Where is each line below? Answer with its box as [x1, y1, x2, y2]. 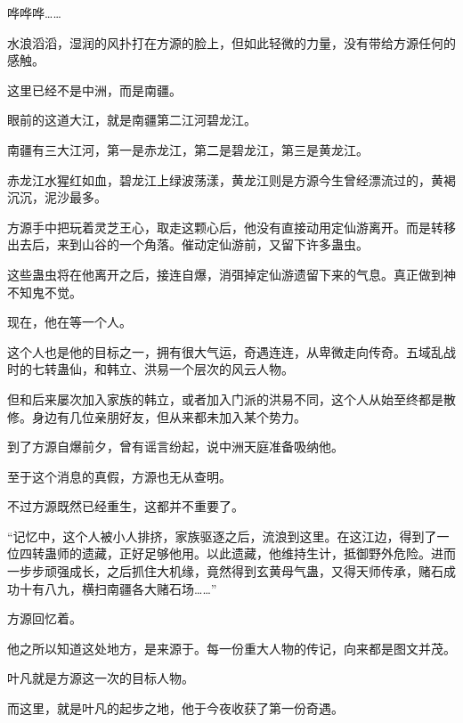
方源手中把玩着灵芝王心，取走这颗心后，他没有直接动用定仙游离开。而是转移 [7, 217, 456, 236]
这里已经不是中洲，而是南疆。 [7, 80, 182, 99]
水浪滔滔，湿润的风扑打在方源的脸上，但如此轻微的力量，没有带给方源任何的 [7, 33, 456, 52]
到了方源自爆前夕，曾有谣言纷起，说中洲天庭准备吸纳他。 [7, 437, 344, 456]
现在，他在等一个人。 [7, 313, 132, 331]
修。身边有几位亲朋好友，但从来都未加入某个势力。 [7, 407, 306, 426]
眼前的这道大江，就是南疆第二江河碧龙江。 [7, 110, 256, 129]
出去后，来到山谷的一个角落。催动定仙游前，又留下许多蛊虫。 [7, 235, 369, 254]
